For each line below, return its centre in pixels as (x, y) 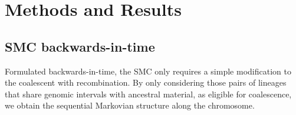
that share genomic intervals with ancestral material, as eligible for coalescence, (148, 94)
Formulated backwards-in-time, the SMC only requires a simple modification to (148, 71)
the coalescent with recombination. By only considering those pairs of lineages (146, 82)
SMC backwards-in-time (80, 46)
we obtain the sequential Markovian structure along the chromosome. (130, 105)
